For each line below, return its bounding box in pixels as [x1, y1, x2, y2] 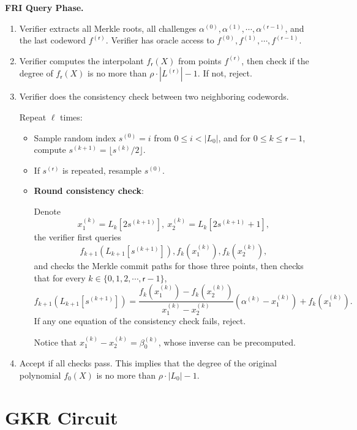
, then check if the [241, 54, 309, 67]
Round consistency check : [34, 184, 144, 197]
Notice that [34, 335, 77, 348]
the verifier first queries [34, 231, 121, 243]
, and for [218, 131, 251, 144]
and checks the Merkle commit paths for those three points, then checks [34, 259, 304, 272]
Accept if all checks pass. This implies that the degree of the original [19, 357, 277, 369]
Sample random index [34, 131, 116, 144]
